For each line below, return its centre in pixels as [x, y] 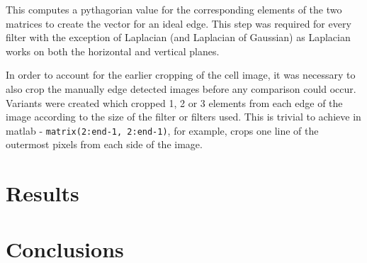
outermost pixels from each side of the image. [104, 144]
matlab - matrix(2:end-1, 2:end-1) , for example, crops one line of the [162, 130]
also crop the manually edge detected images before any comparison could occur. [181, 88]
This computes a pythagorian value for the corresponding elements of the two [174, 9]
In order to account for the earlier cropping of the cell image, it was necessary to [181, 75]
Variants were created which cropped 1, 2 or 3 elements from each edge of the [174, 102]
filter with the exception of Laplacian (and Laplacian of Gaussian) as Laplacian [178, 37]
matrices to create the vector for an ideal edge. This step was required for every [179, 23]
